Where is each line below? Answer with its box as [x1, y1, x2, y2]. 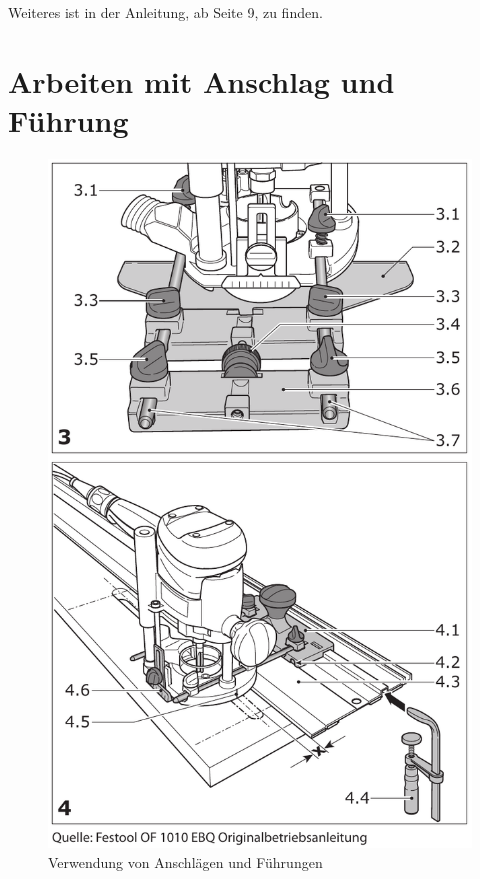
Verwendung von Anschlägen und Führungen [48, 851, 323, 872]
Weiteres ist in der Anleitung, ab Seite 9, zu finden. [8, 2, 323, 22]
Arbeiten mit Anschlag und [8, 60, 395, 101]
